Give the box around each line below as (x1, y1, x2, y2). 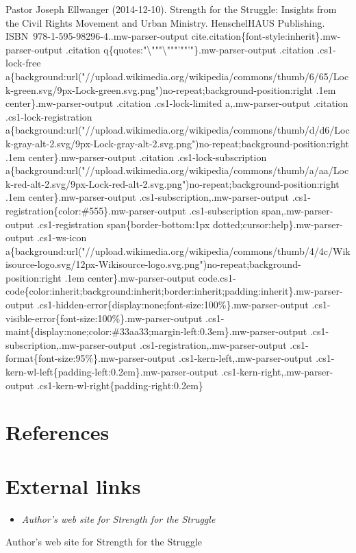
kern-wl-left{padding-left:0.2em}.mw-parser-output (5, 365, 218, 379)
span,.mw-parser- (262, 203, 333, 217)
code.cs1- (198, 270, 236, 284)
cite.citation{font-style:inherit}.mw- (191, 29, 341, 43)
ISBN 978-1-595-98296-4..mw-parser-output (5, 29, 189, 43)
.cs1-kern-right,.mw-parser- (220, 365, 333, 379)
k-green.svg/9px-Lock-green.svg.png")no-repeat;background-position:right (5, 82, 313, 97)
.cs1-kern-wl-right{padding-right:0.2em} (36, 378, 203, 392)
